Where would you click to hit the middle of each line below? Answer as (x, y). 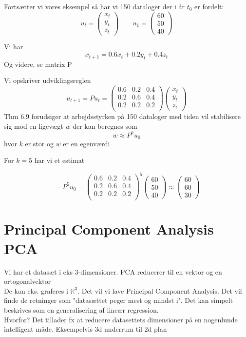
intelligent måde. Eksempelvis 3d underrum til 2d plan (85, 329)
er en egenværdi (86, 144)
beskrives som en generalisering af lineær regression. (81, 309)
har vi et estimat (59, 160)
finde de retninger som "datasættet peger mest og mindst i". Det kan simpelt (119, 300)
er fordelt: (209, 6)
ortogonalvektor (28, 281)
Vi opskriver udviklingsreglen (47, 80)
